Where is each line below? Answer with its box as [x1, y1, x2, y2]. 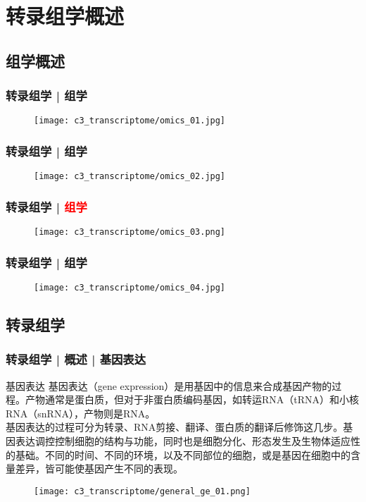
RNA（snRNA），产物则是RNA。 [6, 405, 156, 420]
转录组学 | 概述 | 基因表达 [6, 350, 146, 368]
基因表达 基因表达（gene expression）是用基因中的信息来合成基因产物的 [6, 378, 332, 393]
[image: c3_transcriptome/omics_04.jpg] [34, 283, 226, 293]
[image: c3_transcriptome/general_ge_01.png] [34, 486, 251, 496]
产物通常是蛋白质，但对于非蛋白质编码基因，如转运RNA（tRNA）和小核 [25, 392, 360, 407]
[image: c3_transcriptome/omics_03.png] [34, 227, 226, 238]
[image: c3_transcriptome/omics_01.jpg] [34, 116, 226, 126]
